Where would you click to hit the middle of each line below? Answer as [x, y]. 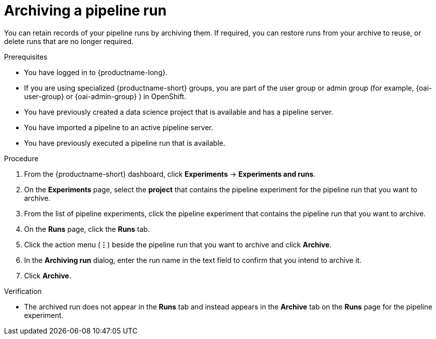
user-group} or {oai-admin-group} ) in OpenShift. [105, 96]
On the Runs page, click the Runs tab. [87, 229]
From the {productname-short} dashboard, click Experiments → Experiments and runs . [170, 174]
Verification [23, 291]
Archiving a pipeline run [85, 11]
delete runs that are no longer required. [69, 41]
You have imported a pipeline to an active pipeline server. [119, 127]
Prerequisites [26, 57]
